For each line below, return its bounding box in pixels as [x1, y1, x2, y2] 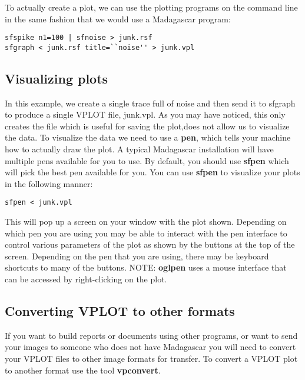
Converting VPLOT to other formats [5, 302, 235, 320]
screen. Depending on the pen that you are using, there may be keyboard [5, 249, 269, 262]
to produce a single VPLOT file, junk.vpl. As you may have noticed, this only [5, 108, 286, 121]
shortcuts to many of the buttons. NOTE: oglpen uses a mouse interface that [5, 261, 287, 274]
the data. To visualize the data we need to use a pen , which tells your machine [5, 131, 291, 144]
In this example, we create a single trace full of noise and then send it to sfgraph [5, 96, 296, 109]
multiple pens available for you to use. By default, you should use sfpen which [5, 154, 289, 166]
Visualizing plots [5, 69, 108, 87]
